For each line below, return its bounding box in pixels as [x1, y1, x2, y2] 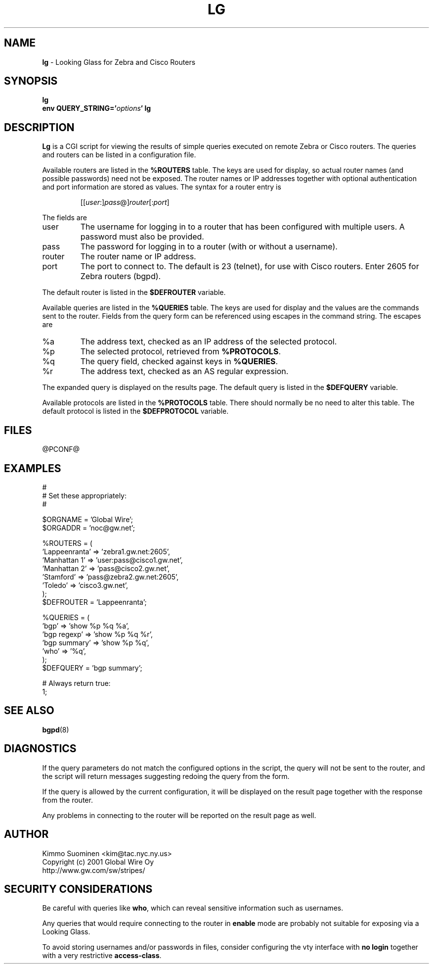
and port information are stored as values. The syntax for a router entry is [42, 183, 281, 192]
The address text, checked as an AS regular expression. [80, 366, 289, 377]
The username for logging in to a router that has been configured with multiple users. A [80, 222, 405, 232]
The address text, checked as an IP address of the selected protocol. [80, 337, 337, 347]
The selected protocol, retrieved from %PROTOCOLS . [80, 346, 281, 357]
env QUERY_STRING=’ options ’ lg [42, 104, 151, 113]
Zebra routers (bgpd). [80, 271, 161, 282]
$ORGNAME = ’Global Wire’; [42, 515, 133, 524]
